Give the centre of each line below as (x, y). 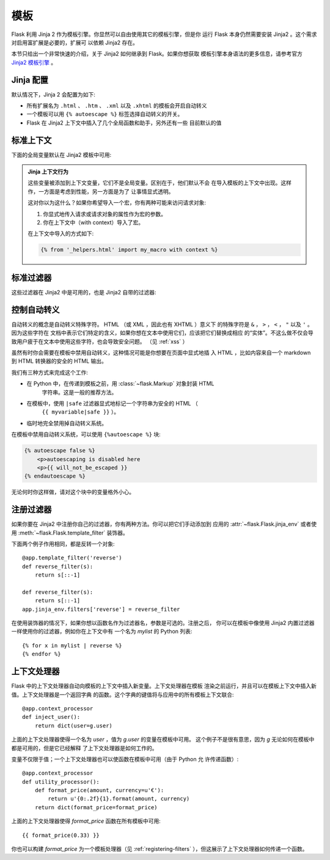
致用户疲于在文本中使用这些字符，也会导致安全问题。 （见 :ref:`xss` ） (100, 341)
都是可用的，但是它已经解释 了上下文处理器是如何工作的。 (84, 748)
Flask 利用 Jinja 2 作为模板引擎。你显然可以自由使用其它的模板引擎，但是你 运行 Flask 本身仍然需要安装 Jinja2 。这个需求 (164, 34)
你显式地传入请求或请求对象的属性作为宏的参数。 (105, 214)
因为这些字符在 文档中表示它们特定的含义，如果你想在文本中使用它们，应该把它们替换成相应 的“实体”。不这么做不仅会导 (163, 333)
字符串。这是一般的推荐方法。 (79, 392)
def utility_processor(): (61, 782)
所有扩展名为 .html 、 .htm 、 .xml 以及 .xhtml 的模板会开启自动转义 (117, 106)
